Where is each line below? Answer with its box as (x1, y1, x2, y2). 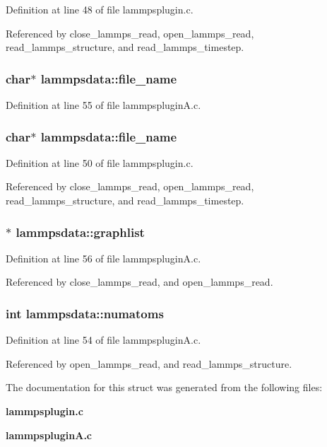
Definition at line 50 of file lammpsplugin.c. (6, 155, 194, 170)
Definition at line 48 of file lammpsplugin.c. (6, 2, 194, 16)
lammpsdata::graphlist (16, 223, 145, 240)
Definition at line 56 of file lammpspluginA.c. (6, 250, 201, 265)
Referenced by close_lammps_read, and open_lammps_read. (6, 274, 273, 289)
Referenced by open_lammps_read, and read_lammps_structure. (6, 356, 292, 371)
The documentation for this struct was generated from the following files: (6, 380, 323, 395)
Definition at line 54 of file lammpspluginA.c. (6, 332, 201, 347)
